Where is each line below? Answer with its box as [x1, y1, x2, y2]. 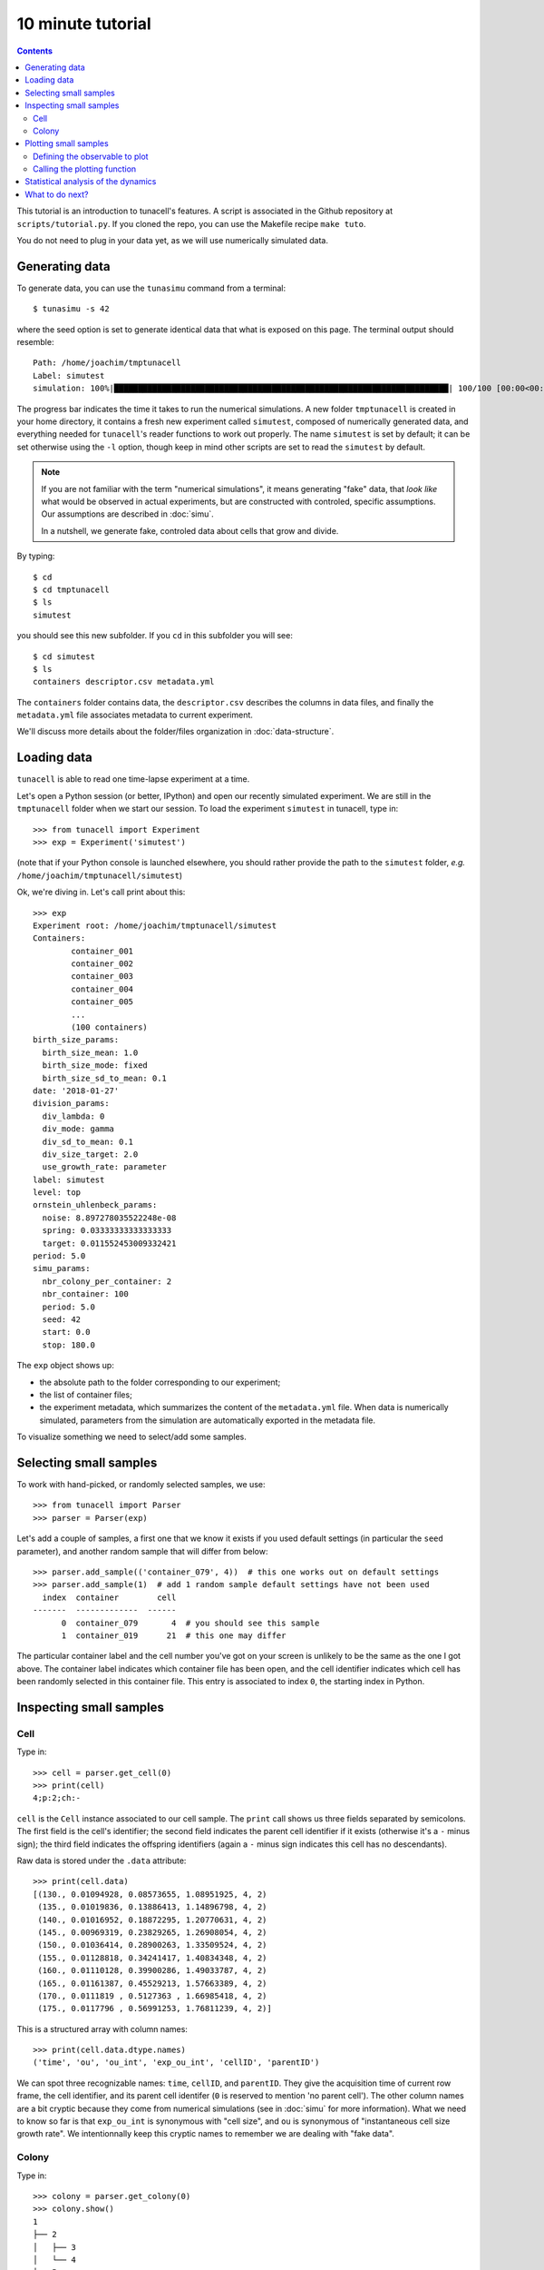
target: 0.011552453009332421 [42, 1238, 177, 1248]
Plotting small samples [24, 138, 109, 149]
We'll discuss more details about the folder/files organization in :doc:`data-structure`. [16, 726, 335, 737]
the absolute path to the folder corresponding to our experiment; [39, 1377, 281, 1387]
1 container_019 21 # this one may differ [61, 1630, 287, 1641]
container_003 [71, 972, 134, 982]
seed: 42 [42, 1315, 82, 1325]
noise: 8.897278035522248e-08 [42, 1212, 177, 1223]
